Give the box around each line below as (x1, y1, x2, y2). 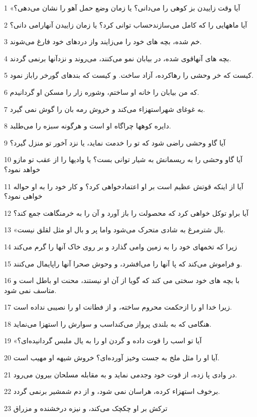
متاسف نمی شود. (4, 285, 57, 295)
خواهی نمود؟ (4, 191, 43, 201)
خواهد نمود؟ (4, 164, 41, 174)
